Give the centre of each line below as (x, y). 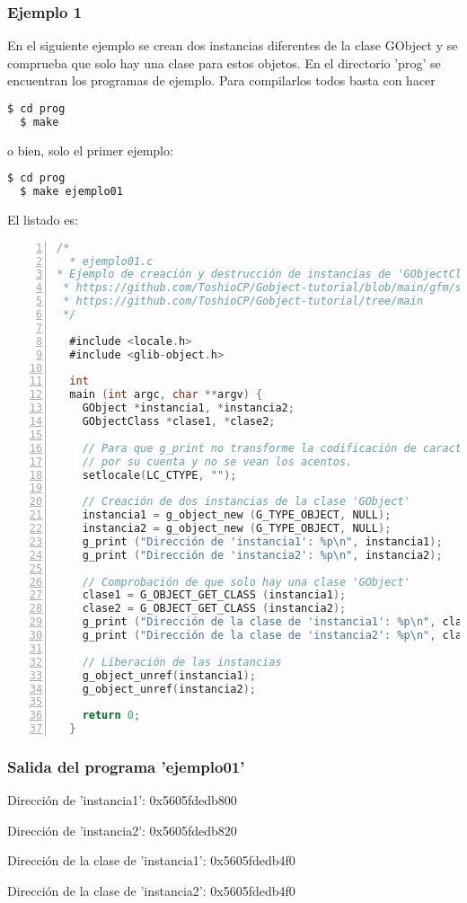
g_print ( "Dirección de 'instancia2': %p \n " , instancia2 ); (262, 555)
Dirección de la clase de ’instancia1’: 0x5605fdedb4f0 (151, 860)
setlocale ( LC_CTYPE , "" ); (159, 475)
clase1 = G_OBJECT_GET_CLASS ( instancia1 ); (214, 595)
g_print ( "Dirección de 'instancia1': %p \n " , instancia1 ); (262, 541)
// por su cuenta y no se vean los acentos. (217, 461)
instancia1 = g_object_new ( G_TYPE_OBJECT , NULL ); (237, 515)
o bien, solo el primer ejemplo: (90, 150)
